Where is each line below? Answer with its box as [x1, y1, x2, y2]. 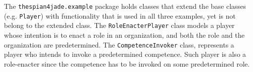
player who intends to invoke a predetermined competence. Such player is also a [4, 49, 246, 59]
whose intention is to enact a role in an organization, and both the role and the [4, 29, 245, 40]
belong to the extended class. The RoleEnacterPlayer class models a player [4, 20, 235, 30]
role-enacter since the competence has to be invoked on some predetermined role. [4, 58, 250, 69]
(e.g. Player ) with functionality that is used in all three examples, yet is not [4, 10, 236, 21]
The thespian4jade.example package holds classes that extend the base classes [4, 1, 246, 11]
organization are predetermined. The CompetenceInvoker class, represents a [4, 39, 234, 49]
